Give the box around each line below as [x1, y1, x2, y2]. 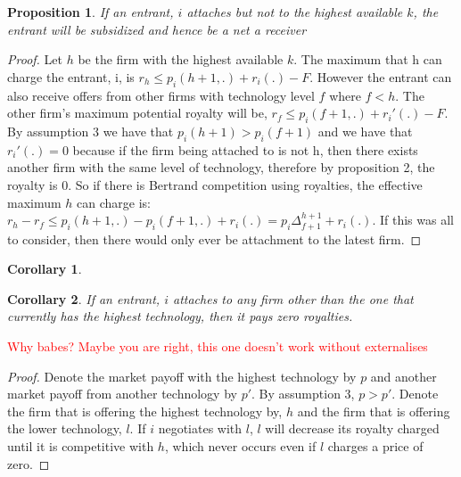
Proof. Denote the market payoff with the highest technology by [7, 366, 357, 385]
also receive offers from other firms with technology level [7, 86, 315, 104]
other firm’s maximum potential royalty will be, [7, 103, 268, 122]
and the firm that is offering [297, 401, 450, 420]
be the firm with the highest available [78, 50, 284, 69]
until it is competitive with [7, 436, 154, 455]
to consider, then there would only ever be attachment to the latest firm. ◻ [7, 229, 422, 248]
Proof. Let [7, 50, 62, 69]
